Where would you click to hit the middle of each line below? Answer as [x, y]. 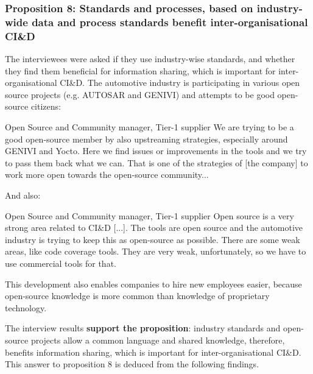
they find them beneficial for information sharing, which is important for [140, 70]
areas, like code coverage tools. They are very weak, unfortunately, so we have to [156, 251]
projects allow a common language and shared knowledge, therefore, [158, 340]
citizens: [46, 106]
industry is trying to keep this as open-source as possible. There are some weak [153, 239]
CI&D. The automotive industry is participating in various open [180, 83]
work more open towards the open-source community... [107, 175]
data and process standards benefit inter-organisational [170, 22]
